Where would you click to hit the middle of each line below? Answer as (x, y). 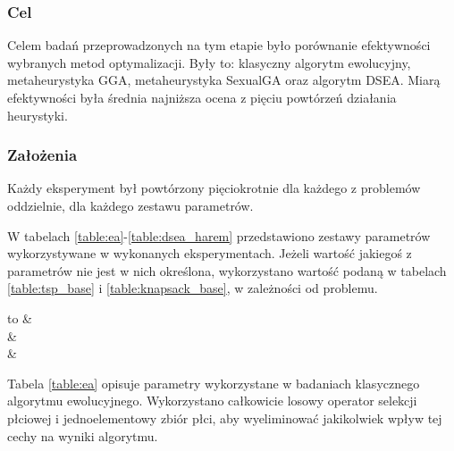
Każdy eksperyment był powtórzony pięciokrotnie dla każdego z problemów (214, 188)
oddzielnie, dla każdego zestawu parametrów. (130, 205)
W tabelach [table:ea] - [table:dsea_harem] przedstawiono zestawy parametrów (219, 235)
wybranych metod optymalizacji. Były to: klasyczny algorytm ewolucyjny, (209, 62)
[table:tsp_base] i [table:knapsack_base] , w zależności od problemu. (193, 288)
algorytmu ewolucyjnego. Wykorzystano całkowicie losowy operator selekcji (212, 401)
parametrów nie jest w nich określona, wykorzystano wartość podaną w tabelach (227, 270)
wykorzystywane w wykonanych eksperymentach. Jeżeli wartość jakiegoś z (210, 253)
